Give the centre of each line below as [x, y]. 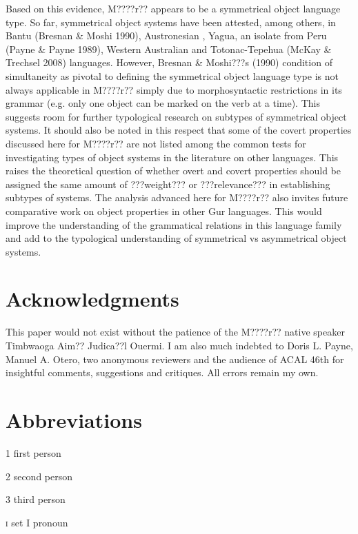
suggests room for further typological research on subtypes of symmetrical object [176, 116]
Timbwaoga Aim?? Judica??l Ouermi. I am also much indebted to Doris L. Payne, [179, 345]
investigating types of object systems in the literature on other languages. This [172, 157]
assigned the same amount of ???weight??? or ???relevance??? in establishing [168, 184]
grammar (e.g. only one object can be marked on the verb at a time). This [163, 103]
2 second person [39, 476]
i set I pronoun [37, 522]
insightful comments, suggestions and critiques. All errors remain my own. [162, 372]
